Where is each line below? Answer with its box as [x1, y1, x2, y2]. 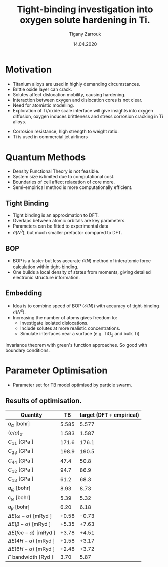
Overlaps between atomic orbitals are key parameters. [12, 218, 127, 224]
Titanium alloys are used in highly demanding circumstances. [12, 81, 141, 87]
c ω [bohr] [8, 494, 31, 502]
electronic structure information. [12, 274, 80, 280]
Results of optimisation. [5, 396, 82, 405]
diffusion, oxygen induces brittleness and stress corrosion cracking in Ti [12, 113, 163, 119]
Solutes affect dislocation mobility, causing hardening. [12, 91, 126, 97]
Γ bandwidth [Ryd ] [8, 553, 54, 560]
